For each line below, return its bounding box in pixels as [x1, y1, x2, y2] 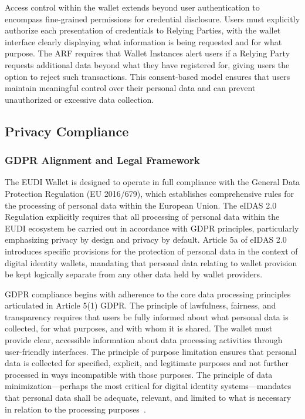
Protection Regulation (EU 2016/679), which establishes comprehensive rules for [5, 187, 294, 199]
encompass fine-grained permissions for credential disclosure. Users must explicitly [5, 12, 300, 25]
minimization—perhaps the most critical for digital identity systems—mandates [5, 380, 292, 392]
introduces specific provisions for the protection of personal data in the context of [5, 244, 298, 257]
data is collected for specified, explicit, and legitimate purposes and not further [5, 357, 289, 369]
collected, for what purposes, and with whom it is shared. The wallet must [5, 322, 273, 334]
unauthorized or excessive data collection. [5, 93, 154, 105]
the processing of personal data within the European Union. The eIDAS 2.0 [5, 199, 277, 211]
